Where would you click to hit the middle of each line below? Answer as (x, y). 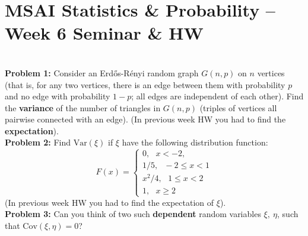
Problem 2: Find (38, 142)
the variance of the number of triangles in (83, 107)
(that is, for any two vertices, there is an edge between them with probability (145, 84)
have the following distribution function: (195, 142)
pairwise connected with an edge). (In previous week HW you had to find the (145, 119)
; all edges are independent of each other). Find (217, 96)
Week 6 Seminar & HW (104, 33)
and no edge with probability (58, 96)
